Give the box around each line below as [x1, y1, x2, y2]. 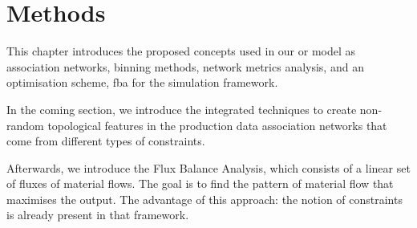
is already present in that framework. [6, 206, 189, 223]
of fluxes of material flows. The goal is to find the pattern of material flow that [6, 175, 394, 192]
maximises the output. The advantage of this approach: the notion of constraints [6, 190, 403, 207]
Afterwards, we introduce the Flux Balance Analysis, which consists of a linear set [6, 159, 411, 176]
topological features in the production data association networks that [47, 116, 387, 133]
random [6, 116, 44, 133]
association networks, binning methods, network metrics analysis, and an [6, 58, 364, 75]
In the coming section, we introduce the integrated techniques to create [6, 100, 357, 117]
